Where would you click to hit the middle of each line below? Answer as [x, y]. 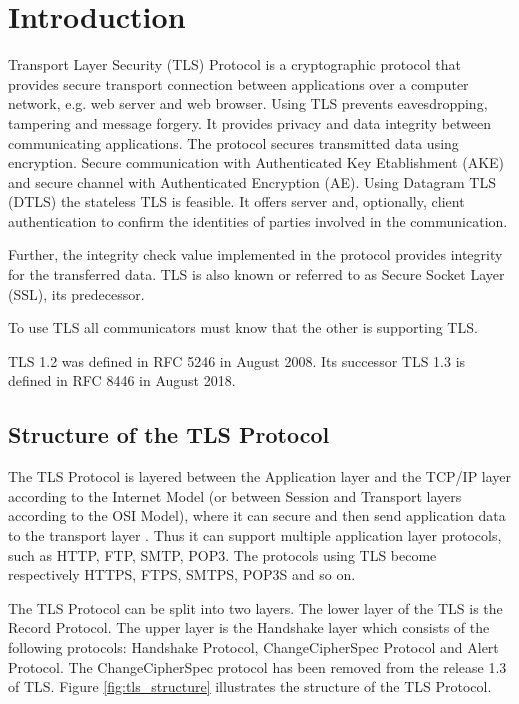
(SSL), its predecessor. [76, 293]
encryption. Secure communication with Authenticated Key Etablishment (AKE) [256, 162]
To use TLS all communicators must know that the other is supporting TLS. [243, 327]
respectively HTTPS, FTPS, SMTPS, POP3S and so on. [182, 574]
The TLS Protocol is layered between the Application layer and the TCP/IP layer [260, 476]
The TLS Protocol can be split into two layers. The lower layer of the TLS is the [255, 607]
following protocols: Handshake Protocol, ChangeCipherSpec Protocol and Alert [253, 646]
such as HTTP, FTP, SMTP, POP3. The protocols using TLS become [222, 554]
